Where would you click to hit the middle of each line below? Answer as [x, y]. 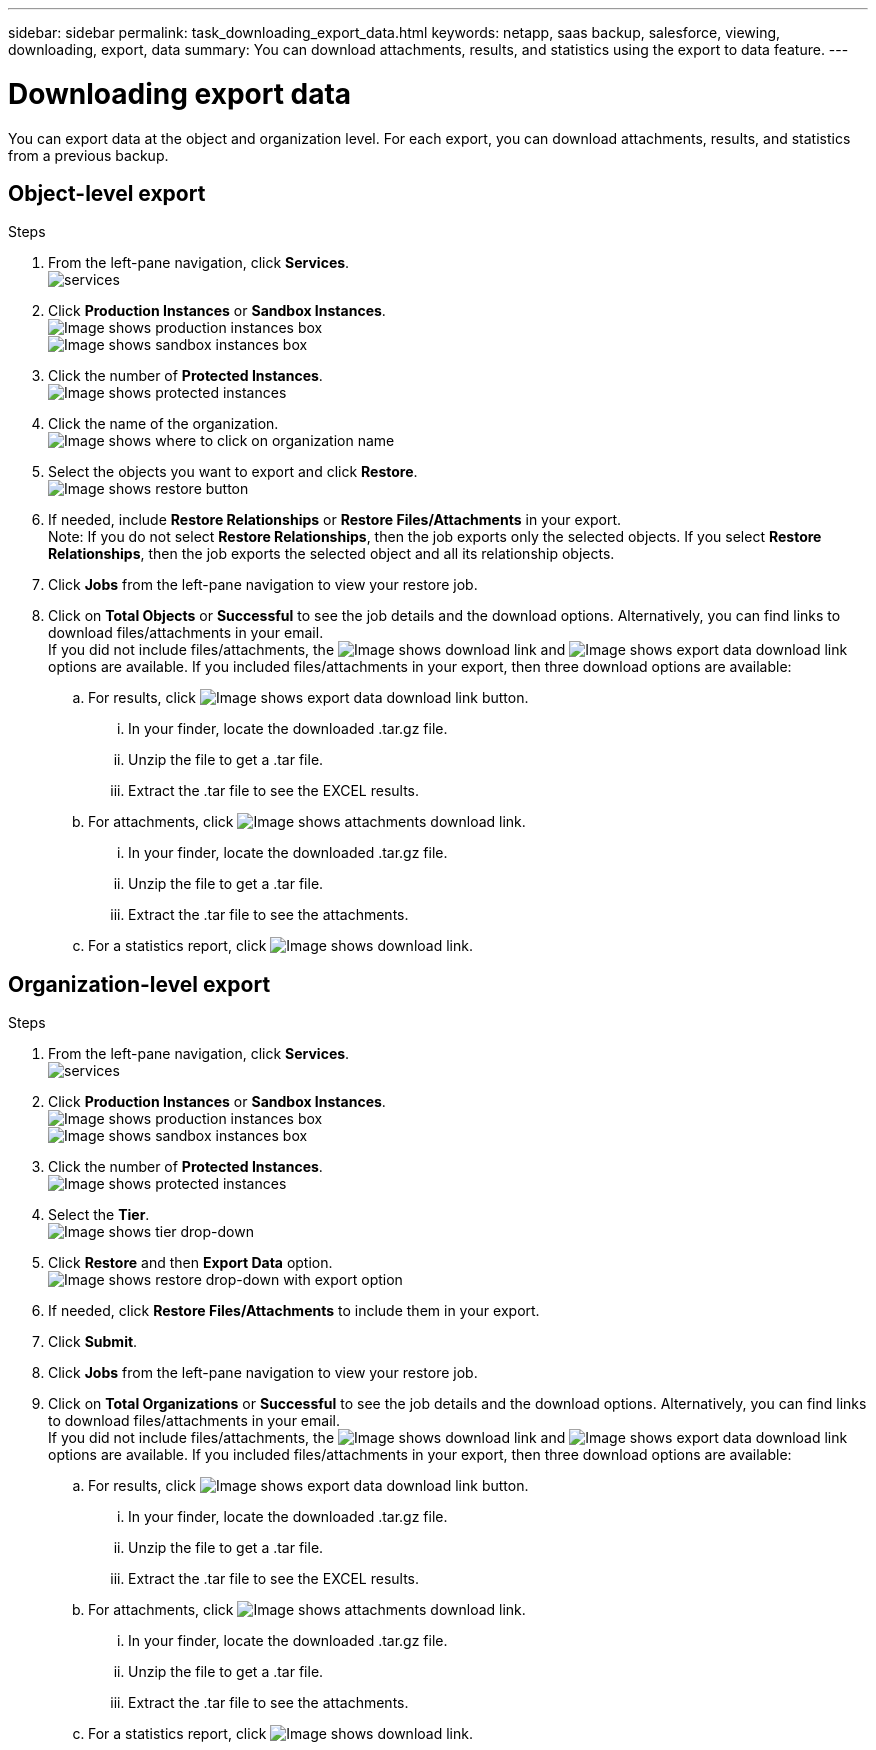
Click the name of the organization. [163, 424]
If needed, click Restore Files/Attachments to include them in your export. [294, 1311]
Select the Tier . [99, 1215]
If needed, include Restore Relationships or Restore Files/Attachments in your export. [335, 520]
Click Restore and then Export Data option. [190, 1263]
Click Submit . [93, 1342]
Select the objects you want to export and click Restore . [233, 472]
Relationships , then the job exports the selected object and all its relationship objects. [331, 554]
